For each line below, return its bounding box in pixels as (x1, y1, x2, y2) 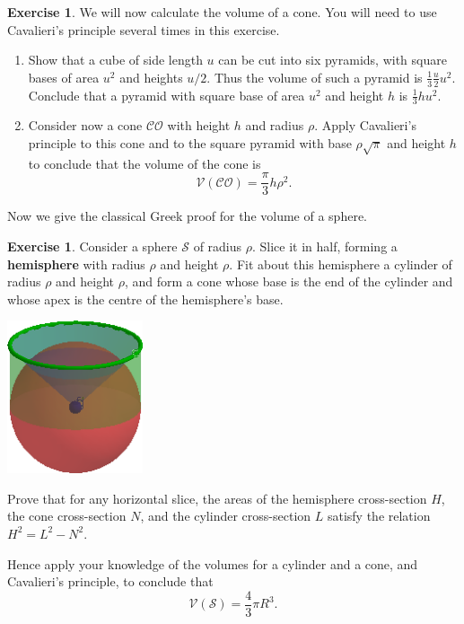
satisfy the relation (327, 506, 431, 525)
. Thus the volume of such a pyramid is (206, 67, 423, 86)
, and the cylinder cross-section (140, 506, 311, 525)
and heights (119, 67, 183, 86)
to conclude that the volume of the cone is (28, 154, 261, 172)
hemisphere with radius (7, 254, 145, 273)
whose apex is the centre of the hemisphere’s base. (7, 289, 284, 308)
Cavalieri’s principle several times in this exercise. (7, 20, 280, 39)
